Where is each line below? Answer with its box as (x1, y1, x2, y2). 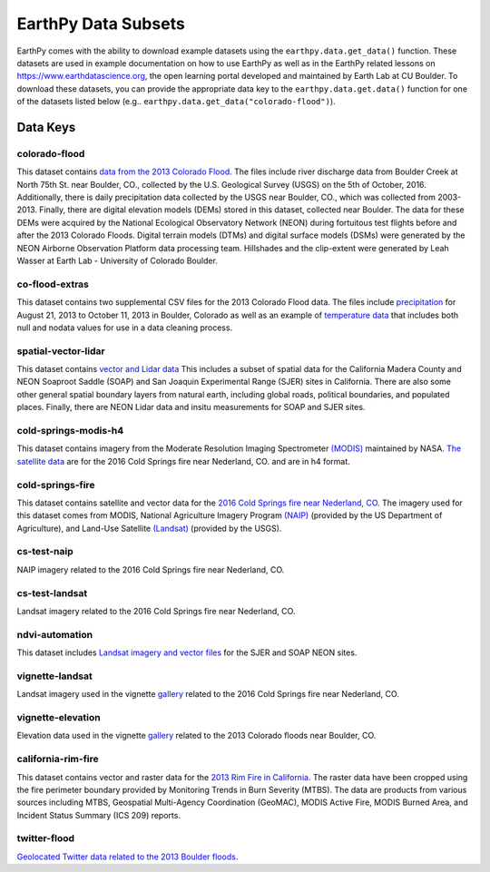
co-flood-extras (16, 278, 90, 290)
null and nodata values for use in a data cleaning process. (16, 322, 233, 333)
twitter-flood (16, 832, 75, 845)
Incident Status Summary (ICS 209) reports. (16, 809, 181, 820)
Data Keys (16, 119, 76, 135)
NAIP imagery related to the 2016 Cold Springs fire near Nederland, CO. (16, 563, 285, 575)
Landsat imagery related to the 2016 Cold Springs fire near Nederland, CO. (16, 605, 296, 616)
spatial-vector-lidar (16, 345, 105, 358)
